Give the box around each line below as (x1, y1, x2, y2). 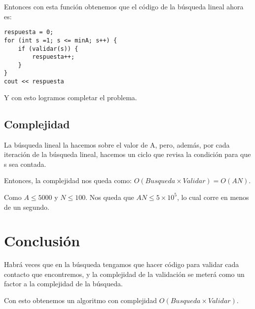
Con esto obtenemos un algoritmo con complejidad (4, 295, 157, 306)
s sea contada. (4, 158, 46, 169)
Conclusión (4, 231, 80, 251)
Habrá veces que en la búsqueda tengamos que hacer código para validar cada (4, 259, 239, 270)
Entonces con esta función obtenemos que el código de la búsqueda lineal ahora (4, 1, 244, 11)
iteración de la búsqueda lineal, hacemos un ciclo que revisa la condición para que (4, 149, 251, 159)
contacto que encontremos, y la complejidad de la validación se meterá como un (4, 269, 245, 279)
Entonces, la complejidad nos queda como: (4, 175, 132, 186)
